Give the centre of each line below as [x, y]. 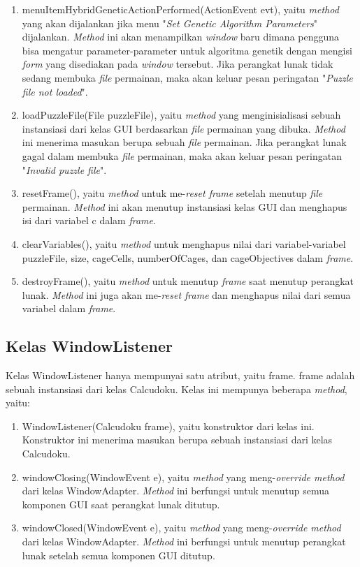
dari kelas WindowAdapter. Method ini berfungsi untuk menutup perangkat [184, 542]
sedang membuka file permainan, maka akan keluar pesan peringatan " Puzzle [187, 77]
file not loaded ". [55, 91]
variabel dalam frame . [69, 308]
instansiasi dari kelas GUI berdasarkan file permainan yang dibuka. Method [183, 128]
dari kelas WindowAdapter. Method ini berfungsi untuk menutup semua [175, 491]
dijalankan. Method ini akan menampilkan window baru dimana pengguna [181, 37]
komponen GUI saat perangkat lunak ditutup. [121, 504]
